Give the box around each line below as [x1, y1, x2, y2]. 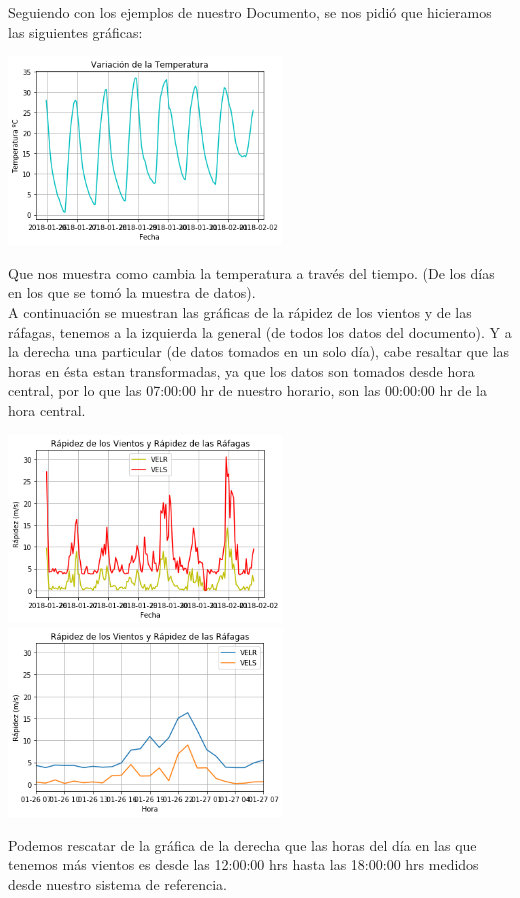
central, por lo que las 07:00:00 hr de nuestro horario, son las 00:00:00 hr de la [8, 380, 487, 401]
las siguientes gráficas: [8, 21, 143, 42]
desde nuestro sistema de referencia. [8, 873, 227, 894]
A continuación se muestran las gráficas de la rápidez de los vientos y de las [8, 301, 472, 322]
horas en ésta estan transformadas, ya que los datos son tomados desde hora [8, 360, 475, 381]
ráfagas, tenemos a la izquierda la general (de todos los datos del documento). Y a [8, 321, 512, 342]
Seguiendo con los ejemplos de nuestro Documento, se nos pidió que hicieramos [8, 2, 492, 22]
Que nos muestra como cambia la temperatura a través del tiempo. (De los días [8, 262, 495, 283]
